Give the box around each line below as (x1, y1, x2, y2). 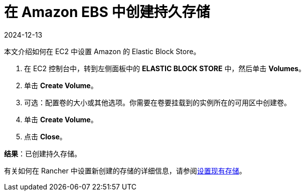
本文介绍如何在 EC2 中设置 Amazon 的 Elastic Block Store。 (4, 47, 201, 56)
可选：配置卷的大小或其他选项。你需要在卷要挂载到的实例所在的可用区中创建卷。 (24, 98, 291, 107)
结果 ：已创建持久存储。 (4, 149, 81, 158)
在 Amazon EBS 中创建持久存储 (4, 4, 210, 21)
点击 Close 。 (24, 132, 67, 141)
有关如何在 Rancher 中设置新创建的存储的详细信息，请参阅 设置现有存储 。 (4, 166, 246, 175)
